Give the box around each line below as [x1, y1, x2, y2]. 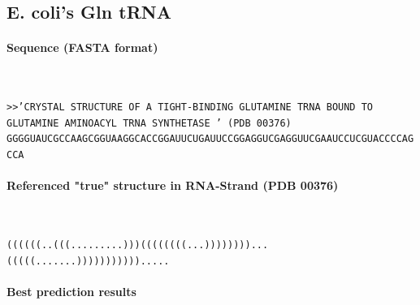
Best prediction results [6, 283, 136, 300]
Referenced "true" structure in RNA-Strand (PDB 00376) [6, 177, 339, 194]
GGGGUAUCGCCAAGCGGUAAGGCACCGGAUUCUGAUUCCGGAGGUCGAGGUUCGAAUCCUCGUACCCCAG [6, 133, 414, 145]
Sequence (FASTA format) [6, 39, 158, 56]
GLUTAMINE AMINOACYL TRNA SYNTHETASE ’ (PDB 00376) [6, 117, 292, 129]
